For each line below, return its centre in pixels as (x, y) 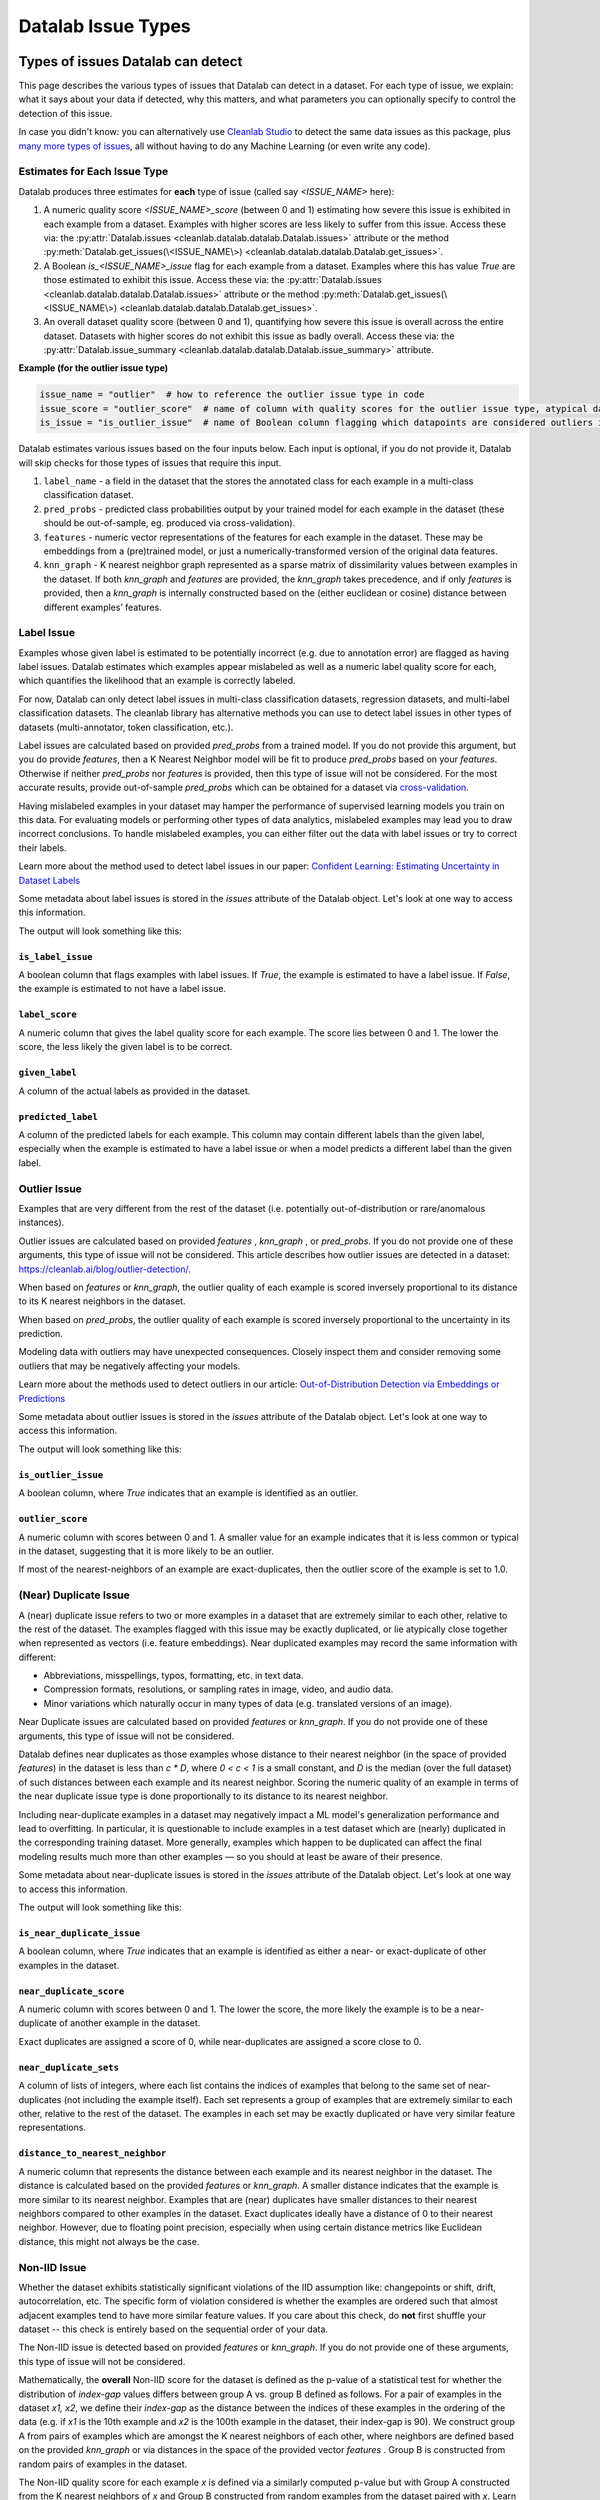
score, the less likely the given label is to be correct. (125, 1047)
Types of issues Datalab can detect (130, 61)
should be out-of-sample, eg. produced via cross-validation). (169, 523)
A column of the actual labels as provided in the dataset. (134, 1091)
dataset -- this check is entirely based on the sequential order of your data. (173, 2329)
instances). (41, 1222)
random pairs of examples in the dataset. (103, 2464)
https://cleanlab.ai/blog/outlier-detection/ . (105, 1269)
